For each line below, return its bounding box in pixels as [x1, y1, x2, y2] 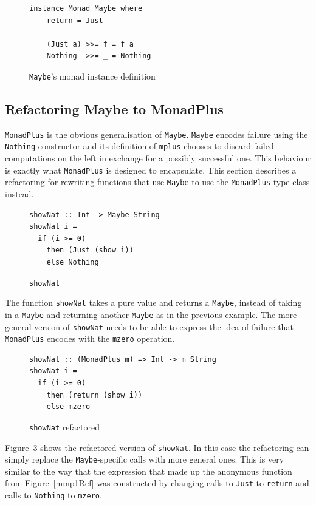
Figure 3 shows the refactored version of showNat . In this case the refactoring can [5, 441, 309, 453]
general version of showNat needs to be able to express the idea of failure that [5, 320, 294, 333]
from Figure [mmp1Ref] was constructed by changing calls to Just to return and [5, 476, 309, 489]
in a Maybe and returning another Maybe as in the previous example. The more [5, 308, 297, 320]
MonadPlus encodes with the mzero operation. [5, 332, 175, 345]
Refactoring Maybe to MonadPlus [5, 100, 224, 118]
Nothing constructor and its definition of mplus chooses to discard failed [5, 140, 274, 152]
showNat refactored [29, 420, 100, 433]
